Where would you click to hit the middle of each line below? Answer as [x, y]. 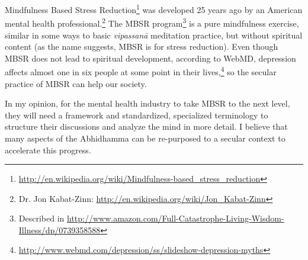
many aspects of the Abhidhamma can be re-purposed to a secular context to [145, 138]
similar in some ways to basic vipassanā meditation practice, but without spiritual [154, 35]
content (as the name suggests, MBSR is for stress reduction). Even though [142, 46]
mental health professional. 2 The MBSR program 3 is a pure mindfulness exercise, [152, 22]
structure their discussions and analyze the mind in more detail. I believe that [146, 126]
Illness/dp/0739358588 [60, 229]
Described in [41, 218]
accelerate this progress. [48, 150]
